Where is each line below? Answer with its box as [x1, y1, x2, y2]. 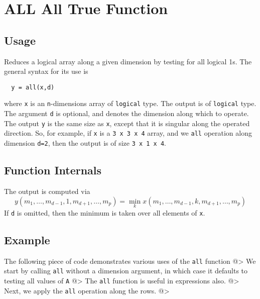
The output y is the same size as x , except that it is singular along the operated [4, 118, 250, 128]
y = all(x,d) [11, 83, 55, 91]
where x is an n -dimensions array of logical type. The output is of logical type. [4, 98, 256, 109]
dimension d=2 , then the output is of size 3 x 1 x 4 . [4, 138, 167, 148]
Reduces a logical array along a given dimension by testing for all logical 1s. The [4, 56, 252, 66]
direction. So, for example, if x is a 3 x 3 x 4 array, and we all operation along [4, 128, 252, 138]
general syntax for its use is [4, 66, 88, 76]
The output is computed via [4, 185, 90, 196]
